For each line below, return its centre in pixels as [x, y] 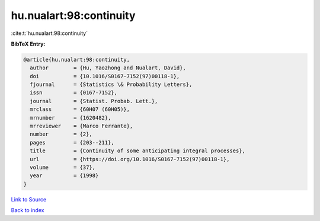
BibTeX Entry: [28, 44]
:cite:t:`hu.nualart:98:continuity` [49, 33]
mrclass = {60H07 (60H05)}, [80, 109]
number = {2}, [61, 134]
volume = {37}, [63, 167]
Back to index [28, 210]
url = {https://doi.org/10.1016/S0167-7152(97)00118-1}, [130, 159]
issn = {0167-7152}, [74, 93]
